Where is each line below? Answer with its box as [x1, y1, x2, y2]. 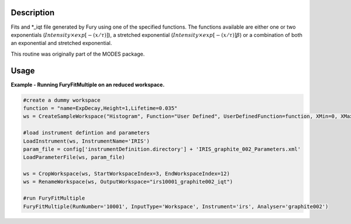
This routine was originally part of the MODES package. [11, 50, 145, 57]
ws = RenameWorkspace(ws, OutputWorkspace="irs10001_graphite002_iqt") [23, 178, 233, 185]
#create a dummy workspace [23, 97, 101, 104]
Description [11, 8, 55, 18]
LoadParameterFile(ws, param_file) [23, 154, 125, 161]
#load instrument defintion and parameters [23, 129, 150, 136]
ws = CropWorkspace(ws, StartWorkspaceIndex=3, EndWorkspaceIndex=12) [23, 170, 230, 177]
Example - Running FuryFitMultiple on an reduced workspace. [11, 81, 165, 88]
